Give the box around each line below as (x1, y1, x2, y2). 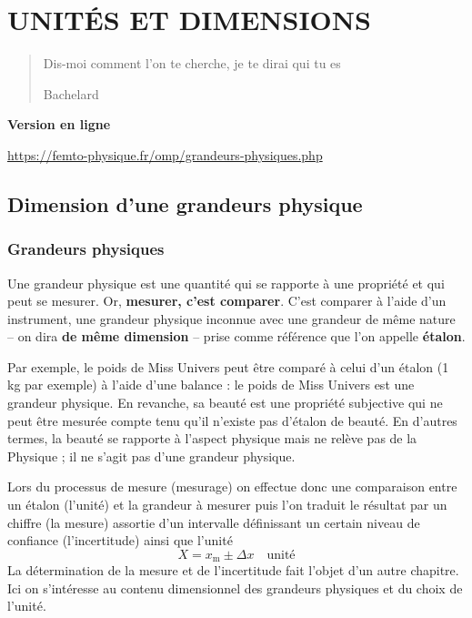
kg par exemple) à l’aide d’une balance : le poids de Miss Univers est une (7, 375, 415, 394)
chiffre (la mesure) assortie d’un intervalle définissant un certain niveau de (7, 512, 420, 532)
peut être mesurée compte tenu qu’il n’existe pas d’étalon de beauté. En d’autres (7, 410, 457, 430)
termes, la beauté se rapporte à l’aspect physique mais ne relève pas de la (7, 429, 417, 448)
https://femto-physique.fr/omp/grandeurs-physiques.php (7, 145, 323, 164)
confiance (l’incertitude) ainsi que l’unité (7, 531, 233, 550)
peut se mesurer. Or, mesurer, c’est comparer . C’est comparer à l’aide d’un (7, 291, 447, 310)
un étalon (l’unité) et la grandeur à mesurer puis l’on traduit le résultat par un (7, 495, 447, 514)
